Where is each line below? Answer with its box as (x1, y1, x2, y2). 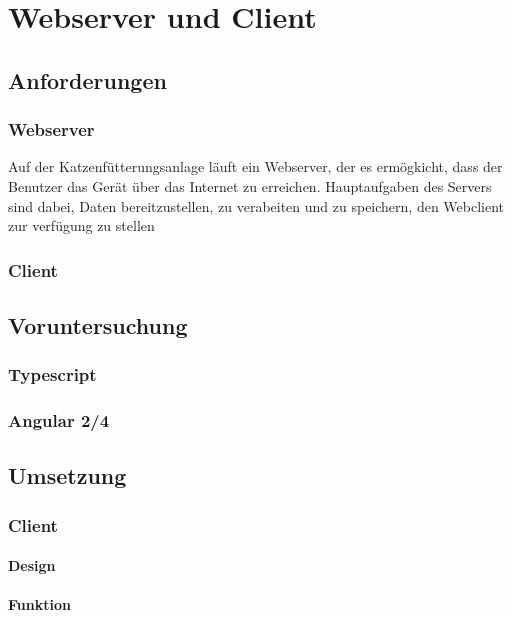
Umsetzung (8, 460, 127, 491)
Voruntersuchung (8, 309, 188, 340)
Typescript (8, 362, 97, 387)
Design (8, 555, 56, 576)
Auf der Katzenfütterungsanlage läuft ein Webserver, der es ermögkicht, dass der (8, 156, 503, 177)
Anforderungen (8, 64, 167, 95)
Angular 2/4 (8, 408, 110, 433)
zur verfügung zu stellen (8, 215, 155, 236)
